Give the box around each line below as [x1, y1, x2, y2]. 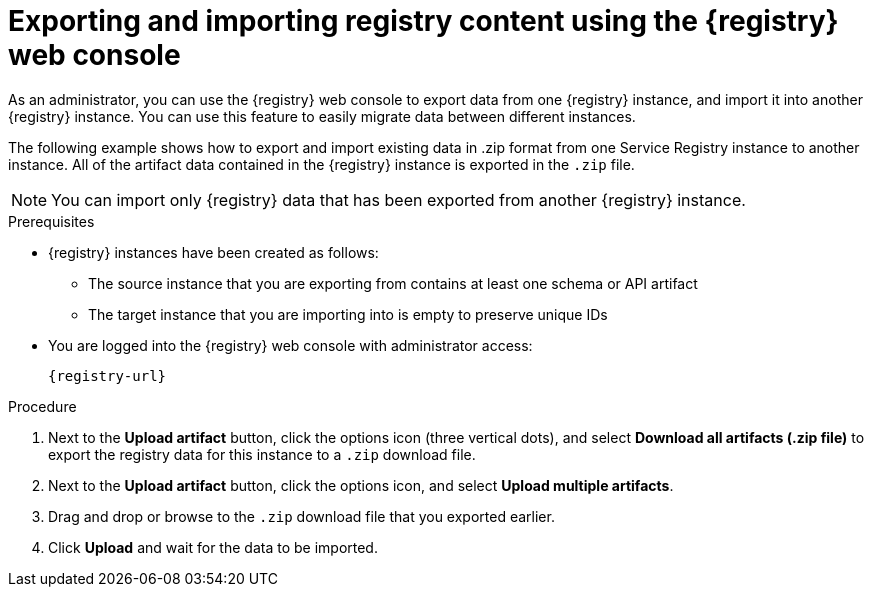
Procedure [8, 397, 77, 415]
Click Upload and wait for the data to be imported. [48, 538, 378, 556]
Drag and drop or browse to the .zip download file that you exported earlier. [48, 507, 555, 525]
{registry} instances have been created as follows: [48, 243, 379, 261]
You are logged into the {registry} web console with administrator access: [48, 336, 533, 354]
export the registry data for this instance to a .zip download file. [48, 445, 476, 463]
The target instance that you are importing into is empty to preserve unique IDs [88, 305, 608, 323]
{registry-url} [48, 367, 167, 384]
